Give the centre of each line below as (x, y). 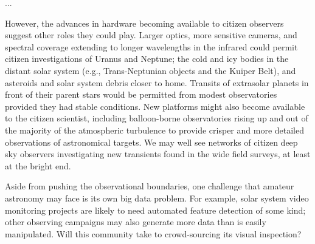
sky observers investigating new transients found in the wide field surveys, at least (158, 154)
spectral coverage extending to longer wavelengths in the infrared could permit (151, 46)
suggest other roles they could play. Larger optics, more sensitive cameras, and (151, 35)
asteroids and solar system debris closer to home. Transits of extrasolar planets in (157, 82)
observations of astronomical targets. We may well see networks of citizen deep (151, 142)
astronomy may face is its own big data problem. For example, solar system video (157, 198)
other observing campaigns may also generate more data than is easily (136, 222)
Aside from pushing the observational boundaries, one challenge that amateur (150, 186)
